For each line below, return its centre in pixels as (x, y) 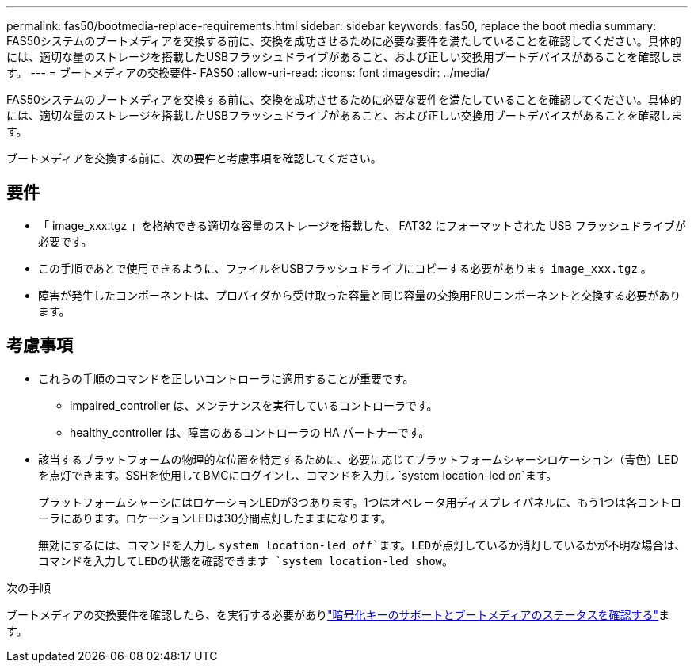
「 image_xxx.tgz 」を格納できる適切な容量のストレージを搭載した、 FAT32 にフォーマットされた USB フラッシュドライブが (362, 225)
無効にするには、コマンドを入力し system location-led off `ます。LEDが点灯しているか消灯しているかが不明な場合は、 (362, 545)
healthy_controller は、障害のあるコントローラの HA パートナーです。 (250, 432)
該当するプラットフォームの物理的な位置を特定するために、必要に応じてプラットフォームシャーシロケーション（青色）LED (358, 459)
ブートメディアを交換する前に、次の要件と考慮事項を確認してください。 (194, 158)
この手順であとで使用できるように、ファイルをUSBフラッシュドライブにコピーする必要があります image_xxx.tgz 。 (345, 268)
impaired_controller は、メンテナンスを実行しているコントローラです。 (254, 405)
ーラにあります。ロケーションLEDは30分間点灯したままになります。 (215, 518)
